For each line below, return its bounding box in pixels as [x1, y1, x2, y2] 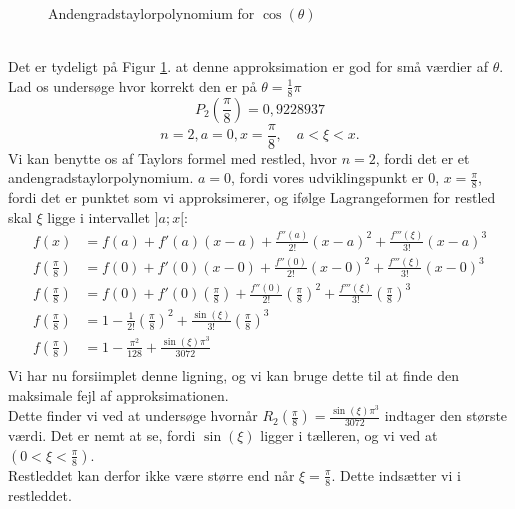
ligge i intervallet [47, 206, 150, 227]
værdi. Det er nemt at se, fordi [8, 425, 196, 446]
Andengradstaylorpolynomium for [48, 3, 255, 23]
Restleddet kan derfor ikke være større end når [8, 464, 295, 485]
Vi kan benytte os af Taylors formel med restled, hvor [8, 147, 337, 168]
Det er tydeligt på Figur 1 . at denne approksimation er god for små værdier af [8, 56, 488, 77]
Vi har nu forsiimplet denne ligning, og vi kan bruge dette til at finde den [8, 364, 459, 385]
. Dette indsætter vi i [331, 464, 461, 485]
